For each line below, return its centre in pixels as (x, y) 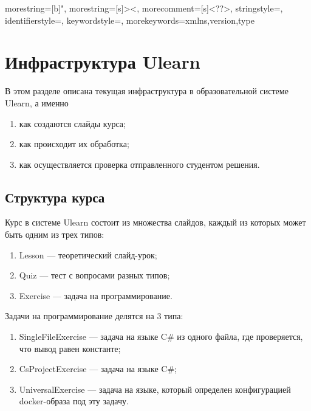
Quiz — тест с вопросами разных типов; (94, 275)
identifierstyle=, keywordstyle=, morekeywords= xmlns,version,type (130, 20)
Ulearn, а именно (37, 102)
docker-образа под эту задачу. (74, 401)
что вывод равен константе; (70, 348)
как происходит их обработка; (74, 144)
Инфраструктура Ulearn (103, 62)
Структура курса (55, 197)
